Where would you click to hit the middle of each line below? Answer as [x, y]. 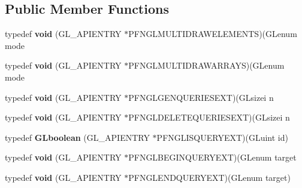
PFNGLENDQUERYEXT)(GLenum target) [209, 177]
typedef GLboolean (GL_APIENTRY [77, 137]
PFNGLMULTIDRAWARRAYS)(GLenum [206, 65]
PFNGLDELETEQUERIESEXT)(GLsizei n [209, 117]
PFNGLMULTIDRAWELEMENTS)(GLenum [213, 34]
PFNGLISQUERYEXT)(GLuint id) [222, 137]
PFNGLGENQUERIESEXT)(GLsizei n [201, 97]
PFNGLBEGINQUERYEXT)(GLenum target [212, 157]
